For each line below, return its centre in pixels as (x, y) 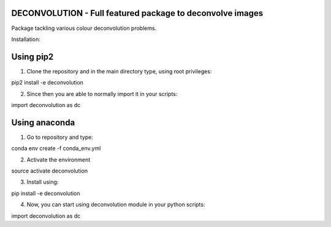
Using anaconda (43, 122)
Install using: (43, 182)
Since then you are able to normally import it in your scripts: (102, 94)
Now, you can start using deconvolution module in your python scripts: (116, 204)
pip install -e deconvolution (46, 193)
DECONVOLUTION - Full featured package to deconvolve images (137, 13)
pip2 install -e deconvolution (48, 83)
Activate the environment (59, 160)
